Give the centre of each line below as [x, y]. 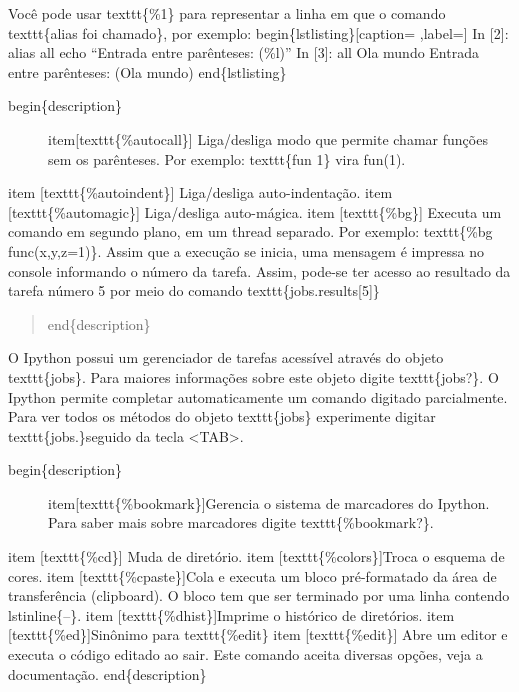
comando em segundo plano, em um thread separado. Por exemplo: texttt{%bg [250, 231]
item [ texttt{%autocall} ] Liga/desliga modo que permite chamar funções [268, 138]
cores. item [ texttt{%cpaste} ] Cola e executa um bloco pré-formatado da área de [252, 575]
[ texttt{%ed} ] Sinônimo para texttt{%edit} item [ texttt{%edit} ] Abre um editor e [258, 634]
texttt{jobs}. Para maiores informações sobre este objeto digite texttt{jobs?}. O [253, 376]
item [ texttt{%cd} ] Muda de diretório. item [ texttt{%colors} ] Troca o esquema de [256, 556]
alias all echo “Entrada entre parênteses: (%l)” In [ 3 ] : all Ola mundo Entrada [243, 52]
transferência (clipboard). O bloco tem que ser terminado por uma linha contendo [259, 595]
